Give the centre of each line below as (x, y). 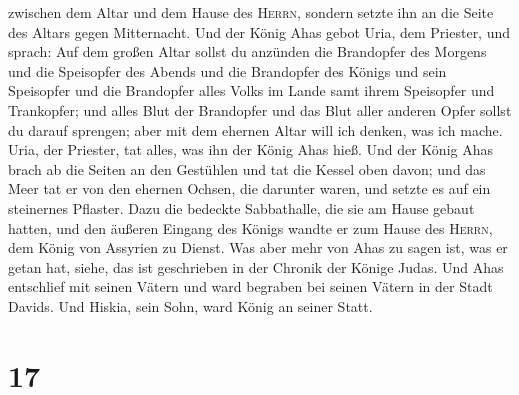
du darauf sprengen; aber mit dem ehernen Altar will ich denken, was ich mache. (255, 129)
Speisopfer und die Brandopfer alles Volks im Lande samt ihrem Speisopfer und (251, 90)
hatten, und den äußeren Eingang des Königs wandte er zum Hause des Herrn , (250, 227)
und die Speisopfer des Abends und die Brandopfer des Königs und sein (227, 70)
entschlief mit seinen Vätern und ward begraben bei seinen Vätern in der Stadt (250, 286)
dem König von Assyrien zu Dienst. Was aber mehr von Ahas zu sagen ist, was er (258, 247)
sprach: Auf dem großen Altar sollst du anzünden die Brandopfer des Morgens (247, 51)
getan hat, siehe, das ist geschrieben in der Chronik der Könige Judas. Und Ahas (256, 266)
